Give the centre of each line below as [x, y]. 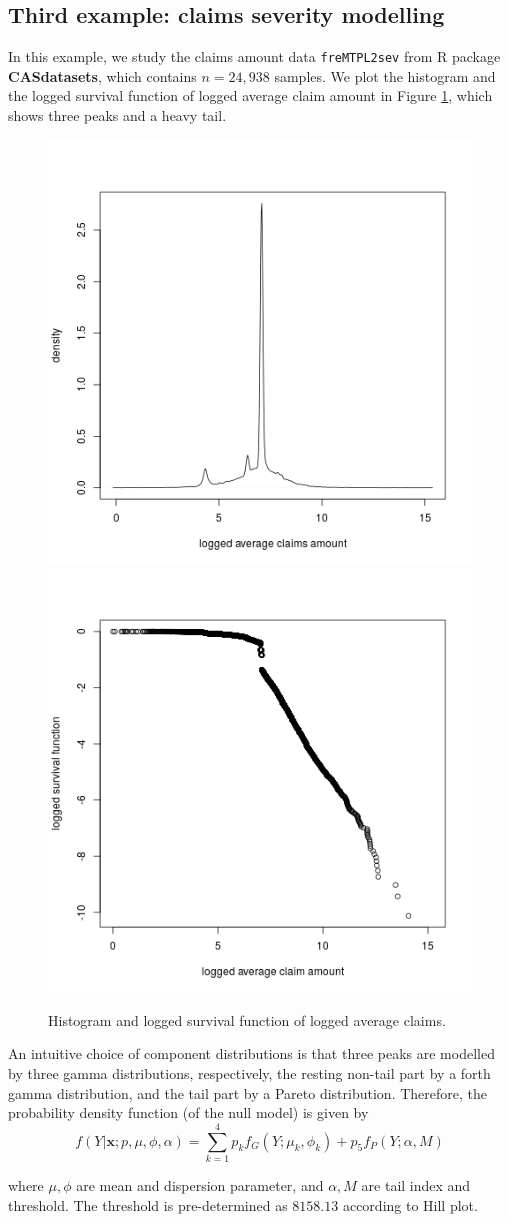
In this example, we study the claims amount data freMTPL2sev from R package [254, 56]
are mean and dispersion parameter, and [200, 1184]
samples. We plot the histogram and [385, 75]
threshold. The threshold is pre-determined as [148, 1204]
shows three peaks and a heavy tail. [117, 115]
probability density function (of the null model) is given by [188, 1112]
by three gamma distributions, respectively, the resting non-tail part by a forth [249, 1073]
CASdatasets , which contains [102, 75]
